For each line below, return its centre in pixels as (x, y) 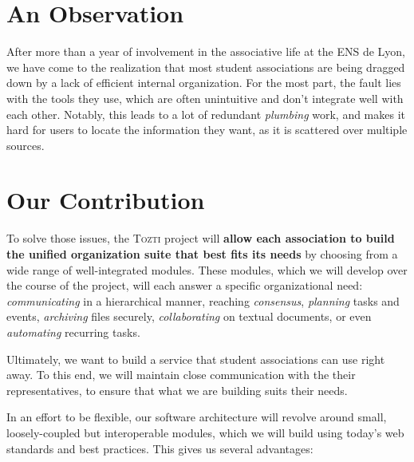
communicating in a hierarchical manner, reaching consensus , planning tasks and (203, 300)
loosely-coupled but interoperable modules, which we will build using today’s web (205, 432)
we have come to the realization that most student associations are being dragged (206, 67)
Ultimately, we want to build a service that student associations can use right (196, 359)
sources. (26, 145)
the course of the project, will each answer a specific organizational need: (185, 285)
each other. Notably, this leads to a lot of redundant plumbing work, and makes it (206, 114)
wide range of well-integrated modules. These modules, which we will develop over (207, 269)
